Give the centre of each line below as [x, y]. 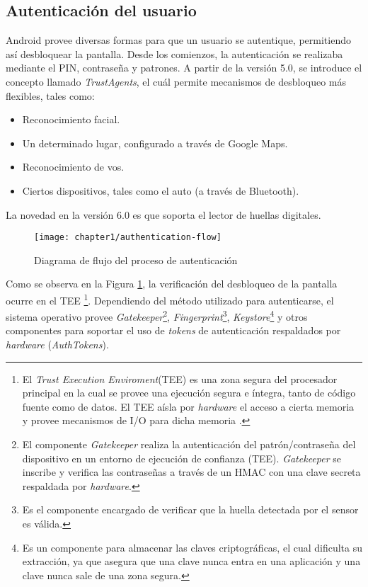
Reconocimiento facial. [71, 119]
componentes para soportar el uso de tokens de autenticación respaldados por [173, 330]
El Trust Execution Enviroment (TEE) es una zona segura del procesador [180, 378]
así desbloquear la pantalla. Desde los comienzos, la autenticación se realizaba [174, 53]
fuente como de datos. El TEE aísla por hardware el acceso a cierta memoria [188, 406]
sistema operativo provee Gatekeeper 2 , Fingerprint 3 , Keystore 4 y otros [157, 315]
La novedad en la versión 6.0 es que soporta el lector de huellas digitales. [163, 214]
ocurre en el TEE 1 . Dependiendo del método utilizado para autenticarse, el [170, 299]
